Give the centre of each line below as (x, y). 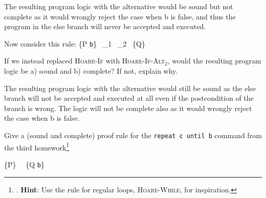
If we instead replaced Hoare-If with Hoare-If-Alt (85, 61)
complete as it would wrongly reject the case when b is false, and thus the (120, 16)
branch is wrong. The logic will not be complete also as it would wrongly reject (128, 108)
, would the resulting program (215, 61)
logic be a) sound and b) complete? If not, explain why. (91, 71)
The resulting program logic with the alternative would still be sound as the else (130, 88)
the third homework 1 (37, 146)
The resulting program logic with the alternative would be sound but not (119, 6)
